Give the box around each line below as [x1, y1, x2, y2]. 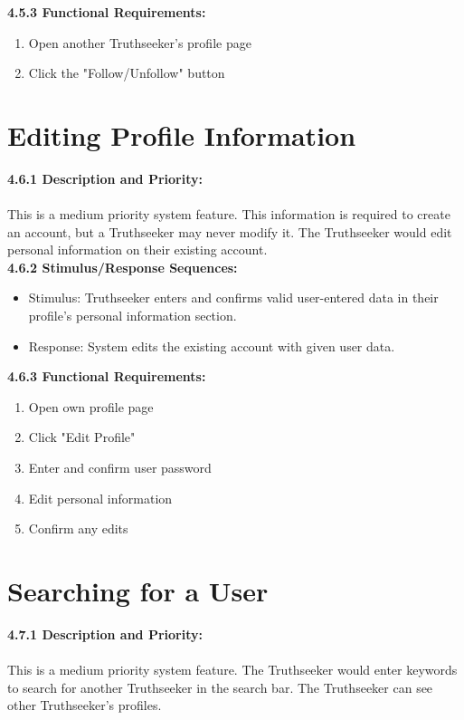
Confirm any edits [28, 519, 128, 538]
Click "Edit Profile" [28, 427, 136, 446]
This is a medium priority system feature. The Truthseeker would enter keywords [7, 660, 458, 679]
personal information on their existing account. [7, 240, 268, 259]
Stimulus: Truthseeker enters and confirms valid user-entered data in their [28, 288, 439, 307]
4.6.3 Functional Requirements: [7, 367, 206, 386]
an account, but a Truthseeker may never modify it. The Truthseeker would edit [7, 222, 452, 241]
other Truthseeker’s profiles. [7, 696, 162, 715]
